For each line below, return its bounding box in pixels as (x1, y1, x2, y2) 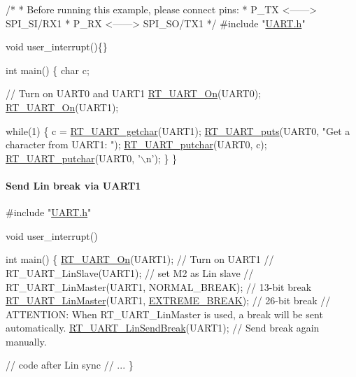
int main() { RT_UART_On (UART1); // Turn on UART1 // (6, 252, 274, 266)
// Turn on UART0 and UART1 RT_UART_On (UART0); (6, 86, 262, 101)
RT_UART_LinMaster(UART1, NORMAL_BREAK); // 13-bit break (6, 279, 312, 294)
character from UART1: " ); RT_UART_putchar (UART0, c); (6, 137, 267, 152)
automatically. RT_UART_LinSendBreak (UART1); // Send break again (6, 320, 320, 335)
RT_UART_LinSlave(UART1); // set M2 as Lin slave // (6, 265, 254, 280)
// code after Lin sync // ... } (6, 357, 134, 372)
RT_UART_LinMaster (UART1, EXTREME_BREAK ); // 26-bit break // (6, 293, 331, 308)
